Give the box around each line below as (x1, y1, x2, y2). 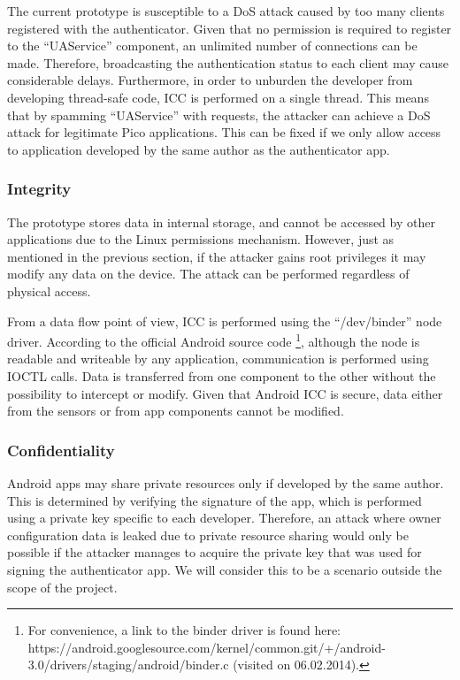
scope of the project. (7, 577, 118, 596)
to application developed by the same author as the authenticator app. (7, 140, 390, 158)
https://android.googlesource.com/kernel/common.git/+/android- (27, 638, 386, 656)
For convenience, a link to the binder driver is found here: (27, 621, 341, 639)
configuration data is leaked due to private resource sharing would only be (7, 525, 409, 544)
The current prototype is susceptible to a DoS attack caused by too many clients (7, 2, 445, 19)
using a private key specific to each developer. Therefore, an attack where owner (7, 508, 441, 527)
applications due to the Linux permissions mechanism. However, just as (7, 230, 395, 248)
